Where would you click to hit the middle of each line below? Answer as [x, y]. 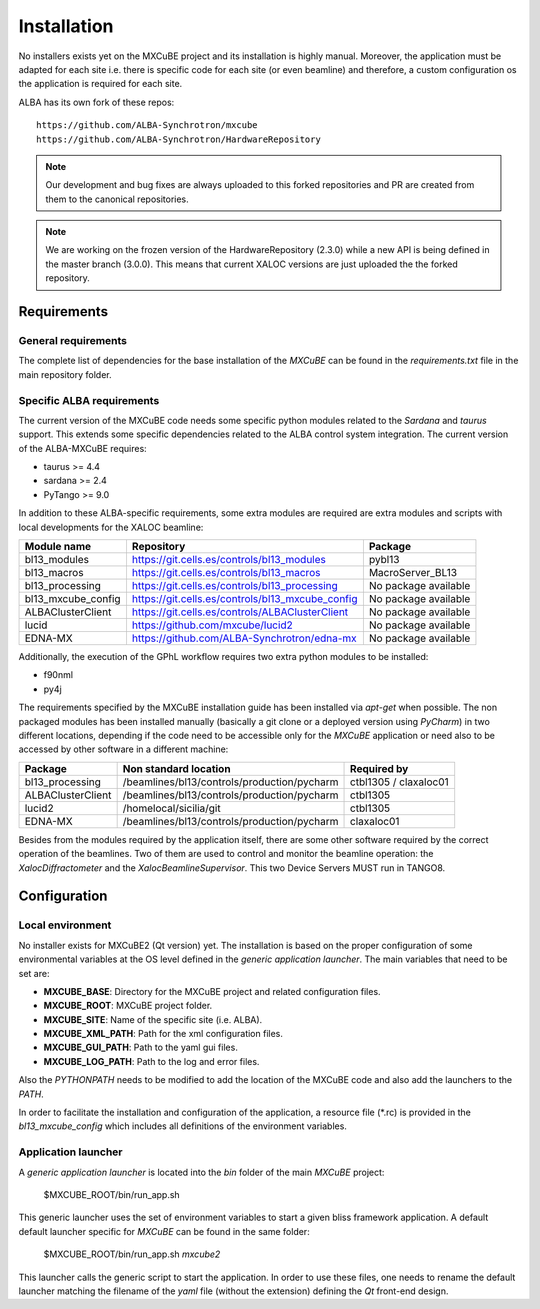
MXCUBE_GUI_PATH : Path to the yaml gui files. [141, 1047]
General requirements [73, 341]
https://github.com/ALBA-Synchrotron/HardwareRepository [179, 139]
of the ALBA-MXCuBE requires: [82, 448]
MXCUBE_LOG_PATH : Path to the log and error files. [151, 1061]
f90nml [58, 675]
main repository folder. [65, 374]
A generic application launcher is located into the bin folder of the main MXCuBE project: [201, 1172]
